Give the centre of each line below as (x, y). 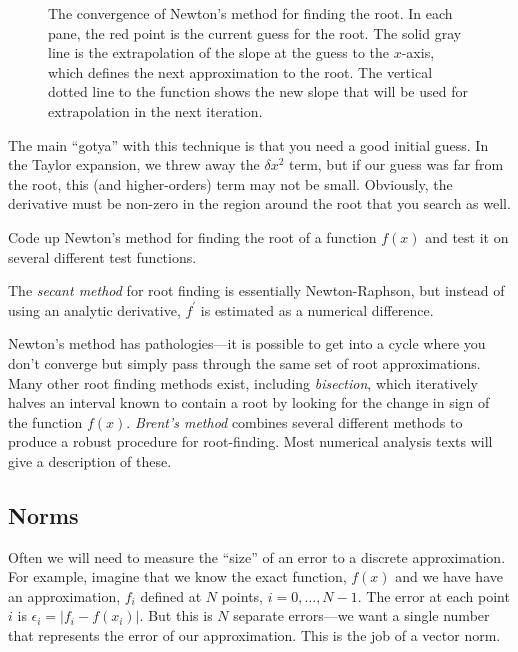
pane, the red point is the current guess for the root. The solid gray (255, 32)
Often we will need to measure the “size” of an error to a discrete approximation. (257, 556)
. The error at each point (433, 595)
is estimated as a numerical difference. (317, 309)
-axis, (418, 52)
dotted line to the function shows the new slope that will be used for (258, 91)
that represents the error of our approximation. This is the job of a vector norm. (254, 635)
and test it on (467, 236)
